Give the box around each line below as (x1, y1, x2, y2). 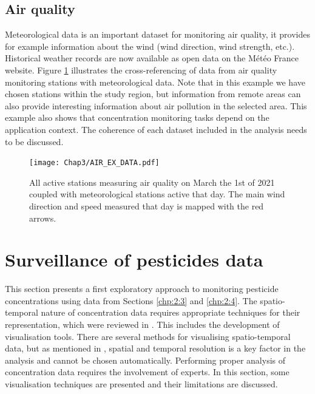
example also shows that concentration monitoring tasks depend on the (5, 111, 269, 124)
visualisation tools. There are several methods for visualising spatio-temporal (5, 330, 291, 342)
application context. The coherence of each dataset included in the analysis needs (5, 123, 307, 135)
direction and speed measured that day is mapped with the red (29, 199, 264, 212)
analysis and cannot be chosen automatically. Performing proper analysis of (5, 353, 285, 366)
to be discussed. (5, 135, 64, 148)
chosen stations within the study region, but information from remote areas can (5, 87, 301, 100)
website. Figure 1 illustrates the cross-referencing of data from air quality (5, 63, 277, 76)
